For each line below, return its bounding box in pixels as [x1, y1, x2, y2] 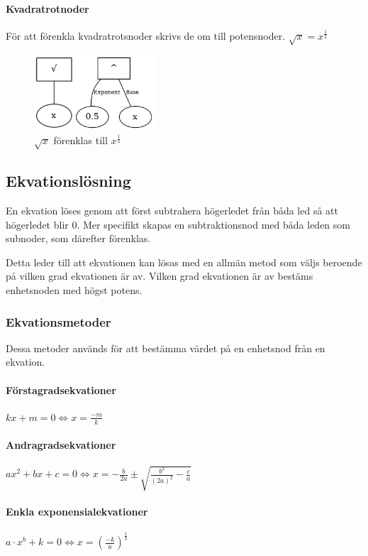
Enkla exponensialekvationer [6, 503, 148, 518]
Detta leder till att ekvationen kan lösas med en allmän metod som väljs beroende [6, 254, 362, 269]
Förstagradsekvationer [6, 382, 116, 397]
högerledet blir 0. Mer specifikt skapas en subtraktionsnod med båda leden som [6, 217, 350, 231]
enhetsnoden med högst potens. [6, 283, 143, 297]
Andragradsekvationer [6, 437, 116, 452]
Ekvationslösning [6, 170, 131, 192]
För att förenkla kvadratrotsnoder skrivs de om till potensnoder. [6, 28, 286, 43]
